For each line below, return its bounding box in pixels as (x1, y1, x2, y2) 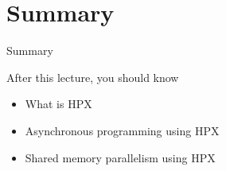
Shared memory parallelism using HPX (25, 149, 216, 165)
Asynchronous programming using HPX (25, 122, 220, 138)
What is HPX (25, 95, 92, 112)
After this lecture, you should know (6, 68, 179, 85)
